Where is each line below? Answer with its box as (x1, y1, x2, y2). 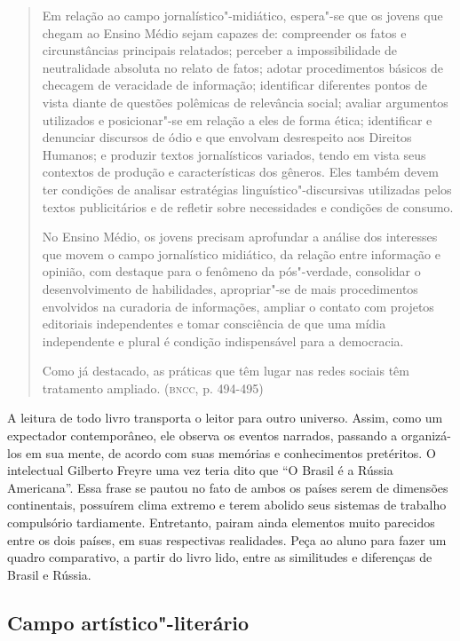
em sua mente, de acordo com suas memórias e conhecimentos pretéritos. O (26, 443, 436, 462)
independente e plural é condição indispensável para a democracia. (42, 331, 404, 350)
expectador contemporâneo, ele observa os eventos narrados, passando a (7, 426, 398, 445)
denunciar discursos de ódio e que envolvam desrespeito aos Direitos (42, 128, 412, 146)
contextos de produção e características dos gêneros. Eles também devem (42, 162, 439, 181)
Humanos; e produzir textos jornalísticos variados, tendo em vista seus (42, 145, 426, 163)
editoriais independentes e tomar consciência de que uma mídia (42, 314, 386, 333)
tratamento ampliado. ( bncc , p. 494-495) (42, 378, 264, 397)
